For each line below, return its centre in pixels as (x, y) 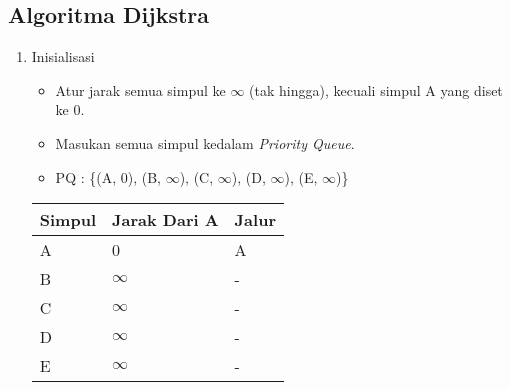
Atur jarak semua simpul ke (140, 89)
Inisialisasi (63, 56)
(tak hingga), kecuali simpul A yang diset (376, 89)
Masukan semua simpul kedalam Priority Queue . (205, 142)
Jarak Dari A (165, 220)
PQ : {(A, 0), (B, (108, 176)
